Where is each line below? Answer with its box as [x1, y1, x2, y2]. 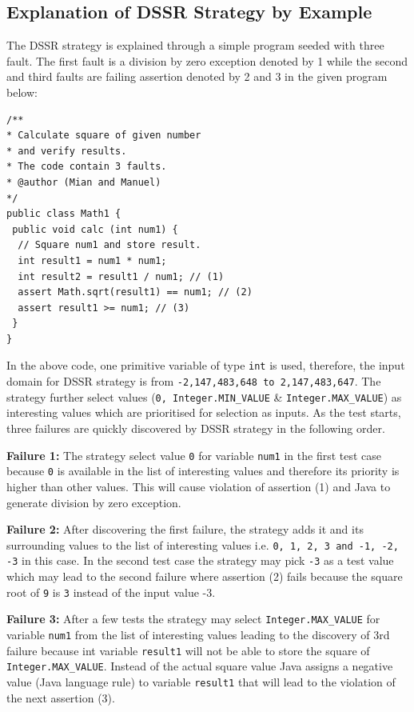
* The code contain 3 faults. [6, 161, 167, 173]
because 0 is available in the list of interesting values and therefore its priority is [6, 462, 400, 479]
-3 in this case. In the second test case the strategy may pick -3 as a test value [6, 552, 394, 569]
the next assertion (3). [6, 689, 115, 706]
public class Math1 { [6, 208, 121, 220]
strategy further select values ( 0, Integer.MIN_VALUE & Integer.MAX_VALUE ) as [6, 388, 402, 405]
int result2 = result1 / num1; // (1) [18, 270, 225, 282]
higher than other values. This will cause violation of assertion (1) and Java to [6, 478, 391, 494]
